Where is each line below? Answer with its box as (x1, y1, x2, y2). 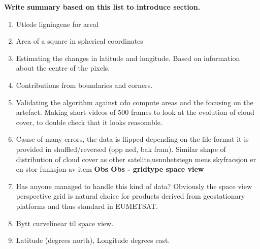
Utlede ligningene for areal (16, 18, 99, 29)
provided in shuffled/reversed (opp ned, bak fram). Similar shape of (16, 143, 226, 154)
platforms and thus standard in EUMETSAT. (16, 200, 158, 211)
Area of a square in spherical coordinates (16, 36, 143, 46)
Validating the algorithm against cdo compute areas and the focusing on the (16, 97, 253, 107)
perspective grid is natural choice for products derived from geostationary (16, 191, 245, 201)
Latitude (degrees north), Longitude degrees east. (16, 235, 170, 245)
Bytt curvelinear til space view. (16, 217, 114, 228)
